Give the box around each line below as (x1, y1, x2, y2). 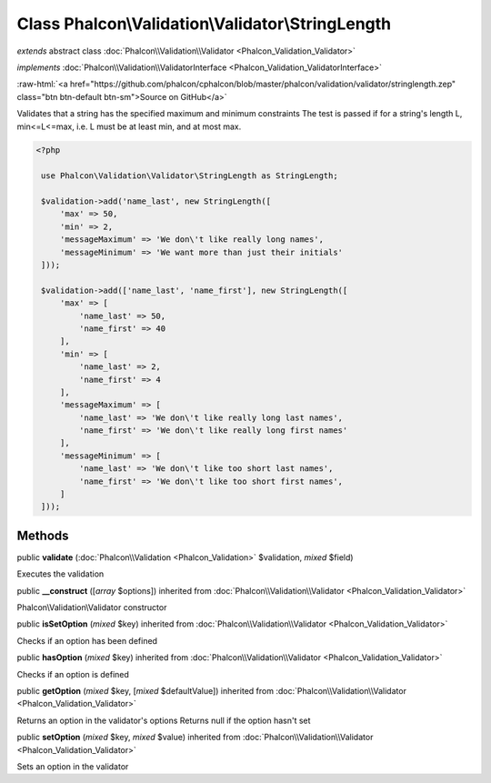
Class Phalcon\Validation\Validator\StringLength (16, 14, 392, 34)
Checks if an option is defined (16, 668, 129, 679)
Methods (16, 527, 69, 543)
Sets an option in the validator (16, 761, 129, 772)
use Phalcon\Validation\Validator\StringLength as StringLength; (41, 171, 338, 181)
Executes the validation (16, 568, 105, 579)
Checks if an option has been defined (16, 635, 158, 646)
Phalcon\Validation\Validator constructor (16, 602, 167, 613)
